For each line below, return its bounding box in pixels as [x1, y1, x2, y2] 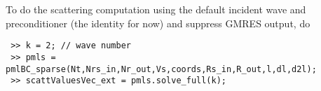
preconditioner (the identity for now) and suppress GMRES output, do [6, 15, 310, 30]
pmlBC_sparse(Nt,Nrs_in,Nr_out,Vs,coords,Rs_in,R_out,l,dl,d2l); [6, 64, 317, 74]
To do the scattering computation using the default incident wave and [6, 2, 306, 16]
